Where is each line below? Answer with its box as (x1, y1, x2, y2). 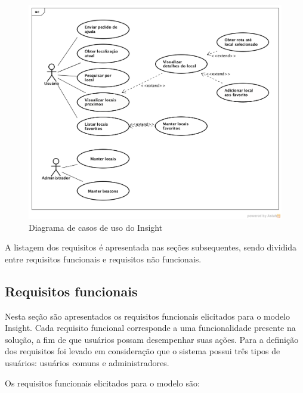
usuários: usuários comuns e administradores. (5, 356, 169, 369)
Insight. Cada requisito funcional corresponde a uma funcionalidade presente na (5, 321, 296, 334)
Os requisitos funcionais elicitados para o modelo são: (5, 376, 200, 389)
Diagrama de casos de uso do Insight (29, 221, 163, 233)
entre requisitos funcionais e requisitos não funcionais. (5, 252, 202, 265)
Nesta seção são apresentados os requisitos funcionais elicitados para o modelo (5, 310, 290, 322)
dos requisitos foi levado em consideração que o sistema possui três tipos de (5, 345, 280, 357)
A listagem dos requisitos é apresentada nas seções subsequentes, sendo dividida (5, 241, 297, 253)
